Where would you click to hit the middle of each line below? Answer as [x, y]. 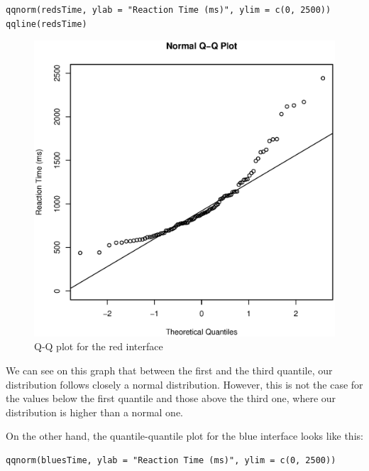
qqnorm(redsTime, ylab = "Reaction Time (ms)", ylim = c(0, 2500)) [169, 10]
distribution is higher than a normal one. [94, 412]
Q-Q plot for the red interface [99, 346]
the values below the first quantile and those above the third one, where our [171, 398]
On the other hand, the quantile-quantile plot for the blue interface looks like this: [184, 436]
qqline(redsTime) [46, 24]
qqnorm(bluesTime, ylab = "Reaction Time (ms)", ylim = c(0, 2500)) [171, 460]
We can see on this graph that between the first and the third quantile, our [169, 370]
